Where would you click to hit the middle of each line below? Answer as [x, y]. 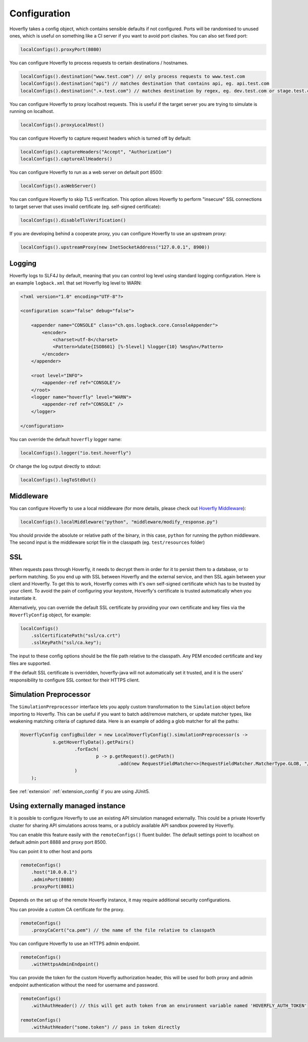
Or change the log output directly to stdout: [55, 466]
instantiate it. [23, 598]
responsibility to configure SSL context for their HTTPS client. [75, 680]
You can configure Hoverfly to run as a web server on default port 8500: [86, 173]
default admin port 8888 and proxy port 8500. [58, 842]
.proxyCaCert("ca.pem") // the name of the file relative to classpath [123, 930]
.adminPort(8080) [53, 879]
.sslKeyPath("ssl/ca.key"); [66, 643]
